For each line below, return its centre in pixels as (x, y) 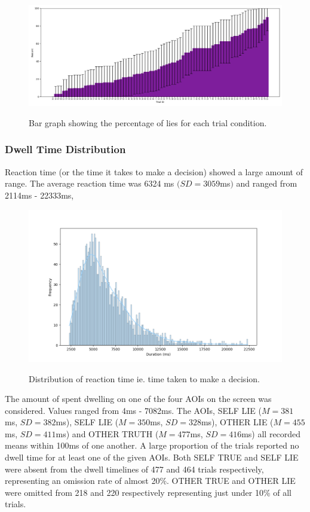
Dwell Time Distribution (65, 149)
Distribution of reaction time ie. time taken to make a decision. (144, 378)
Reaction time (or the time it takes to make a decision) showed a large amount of (154, 171)
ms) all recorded (271, 433)
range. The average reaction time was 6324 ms (90, 183)
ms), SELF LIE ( (87, 422)
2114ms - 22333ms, (39, 195)
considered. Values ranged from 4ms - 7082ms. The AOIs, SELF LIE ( (133, 410)
